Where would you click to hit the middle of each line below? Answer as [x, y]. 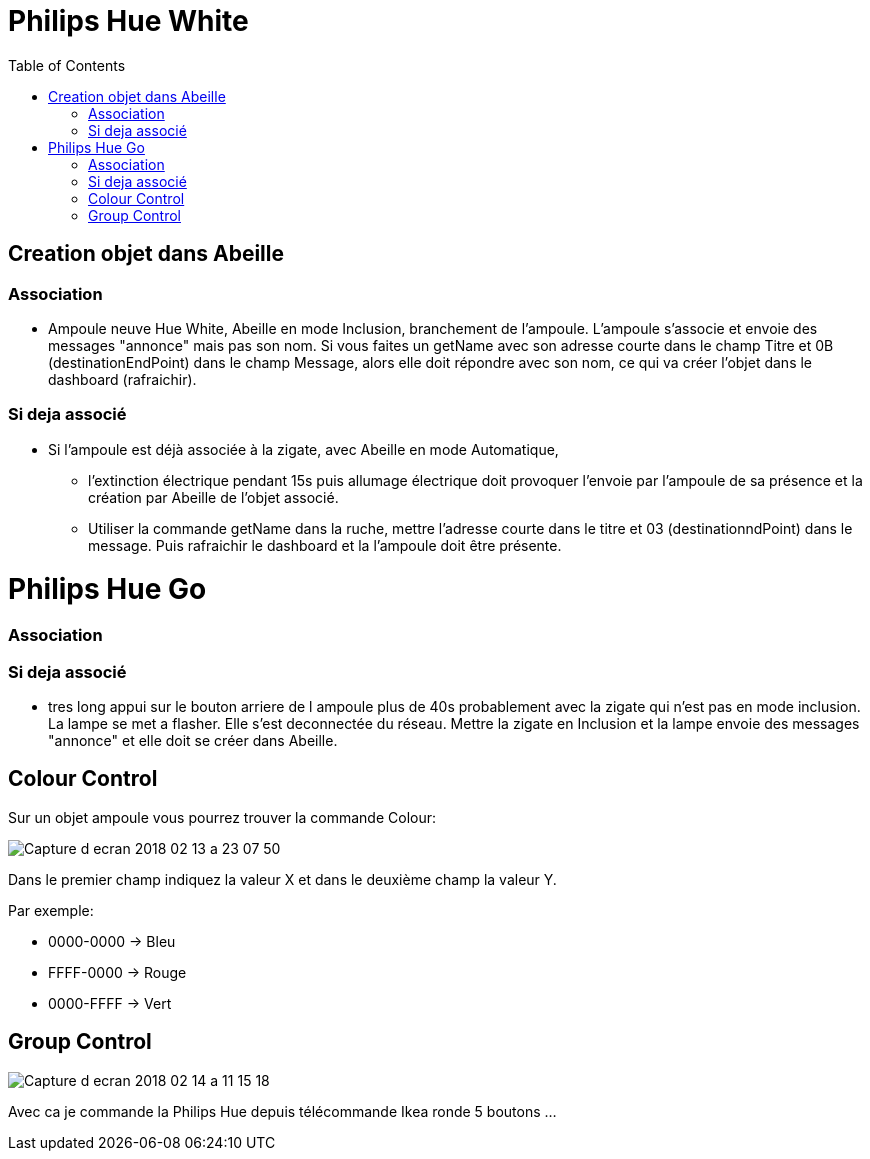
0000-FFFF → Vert [110, 1003]
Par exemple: [51, 910]
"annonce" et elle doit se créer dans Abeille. [193, 740]
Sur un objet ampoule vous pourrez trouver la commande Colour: [222, 817]
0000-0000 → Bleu [112, 941]
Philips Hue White [128, 21]
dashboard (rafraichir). [122, 379]
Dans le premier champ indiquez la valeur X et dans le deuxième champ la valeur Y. [282, 879]
